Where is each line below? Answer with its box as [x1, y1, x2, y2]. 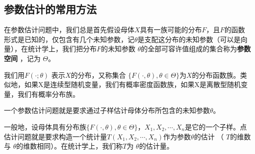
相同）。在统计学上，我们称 [37, 141, 123, 151]
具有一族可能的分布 [140, 24, 202, 35]
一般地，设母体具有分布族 [4, 121, 86, 132]
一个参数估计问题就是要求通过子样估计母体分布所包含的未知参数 [4, 105, 210, 115]
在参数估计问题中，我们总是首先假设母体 [4, 24, 134, 35]
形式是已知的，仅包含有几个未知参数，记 [4, 34, 134, 44]
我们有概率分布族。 [17, 88, 79, 99]
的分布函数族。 [192, 69, 240, 80]
